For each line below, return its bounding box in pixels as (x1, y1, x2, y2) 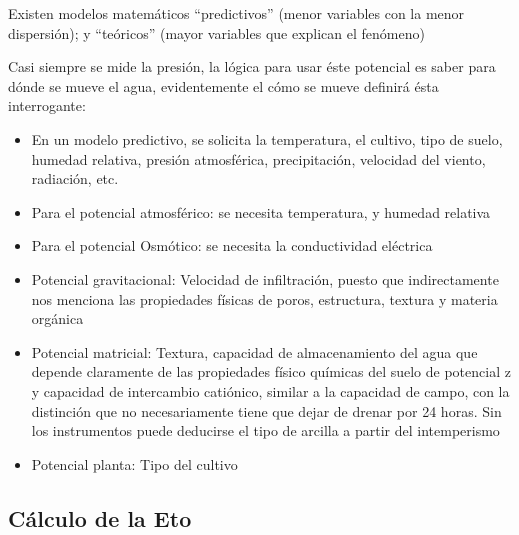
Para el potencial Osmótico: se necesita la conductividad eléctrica (31, 235, 433, 256)
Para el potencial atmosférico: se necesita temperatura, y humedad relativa (31, 201, 491, 222)
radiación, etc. (31, 168, 119, 189)
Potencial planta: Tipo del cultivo (31, 453, 238, 474)
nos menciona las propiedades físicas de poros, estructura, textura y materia (31, 288, 498, 309)
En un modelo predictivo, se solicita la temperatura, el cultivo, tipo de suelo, (31, 128, 503, 149)
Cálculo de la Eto (8, 502, 192, 533)
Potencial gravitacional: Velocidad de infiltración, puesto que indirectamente (31, 268, 499, 289)
